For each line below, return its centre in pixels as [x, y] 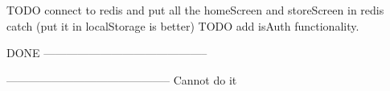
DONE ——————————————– [107, 53]
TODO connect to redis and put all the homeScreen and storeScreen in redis [195, 10]
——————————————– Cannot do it [122, 79]
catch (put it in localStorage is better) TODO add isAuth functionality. [183, 25]
